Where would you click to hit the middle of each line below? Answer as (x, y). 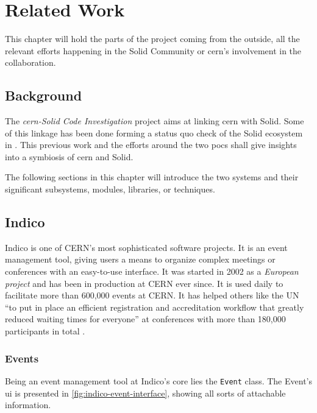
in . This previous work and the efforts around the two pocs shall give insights (151, 145)
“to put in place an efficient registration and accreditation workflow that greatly (155, 307)
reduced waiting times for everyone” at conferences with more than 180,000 (145, 319)
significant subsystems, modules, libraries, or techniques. (110, 189)
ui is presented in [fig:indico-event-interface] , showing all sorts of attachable (145, 393)
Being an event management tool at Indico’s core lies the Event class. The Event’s (158, 380)
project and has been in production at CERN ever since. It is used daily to (144, 283)
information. (28, 405)
